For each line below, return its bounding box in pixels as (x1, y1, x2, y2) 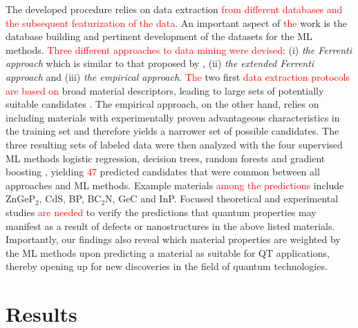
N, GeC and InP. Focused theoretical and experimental (105, 191, 339, 206)
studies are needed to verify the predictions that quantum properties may (6, 204, 317, 219)
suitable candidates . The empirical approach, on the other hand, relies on (6, 97, 319, 111)
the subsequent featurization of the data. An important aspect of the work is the (6, 15, 347, 30)
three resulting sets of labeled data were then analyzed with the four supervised (6, 137, 343, 151)
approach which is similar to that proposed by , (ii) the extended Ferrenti (6, 56, 314, 70)
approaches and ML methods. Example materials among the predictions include (6, 177, 344, 192)
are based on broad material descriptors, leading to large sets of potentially (6, 83, 324, 97)
